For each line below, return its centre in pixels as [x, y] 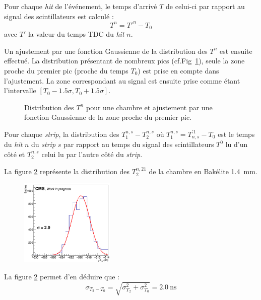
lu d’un [237, 144]
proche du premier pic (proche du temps [66, 70]
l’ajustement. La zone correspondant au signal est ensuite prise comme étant [122, 80]
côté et [15, 154]
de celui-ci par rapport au [205, 6]
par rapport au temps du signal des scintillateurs [139, 144]
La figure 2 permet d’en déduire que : [62, 276]
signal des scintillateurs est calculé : [59, 16]
